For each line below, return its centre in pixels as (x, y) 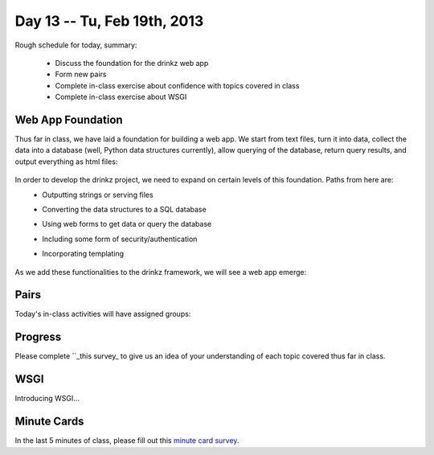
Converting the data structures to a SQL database (124, 209)
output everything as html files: (66, 162)
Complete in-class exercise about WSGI (121, 97)
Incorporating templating (83, 254)
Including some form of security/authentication (120, 239)
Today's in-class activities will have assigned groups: (103, 314)
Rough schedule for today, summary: (76, 45)
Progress (38, 337)
